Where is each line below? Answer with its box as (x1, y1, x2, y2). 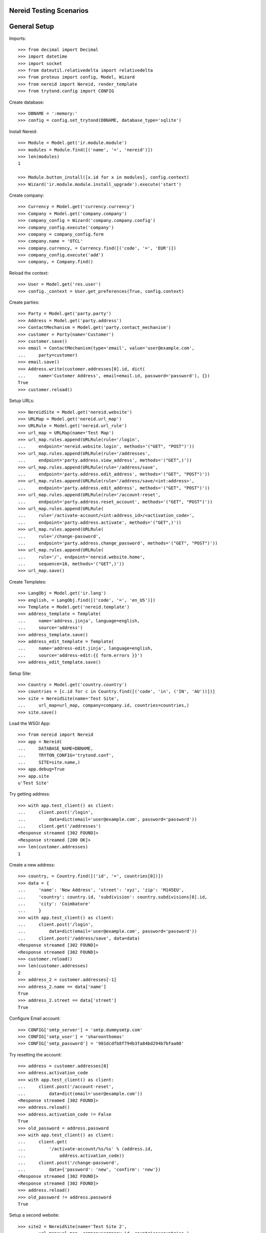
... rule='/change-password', (18, 533, 101, 539)
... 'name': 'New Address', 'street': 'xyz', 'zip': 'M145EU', (18, 887, 184, 893)
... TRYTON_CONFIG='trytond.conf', (18, 753, 114, 758)
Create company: (9, 192, 44, 198)
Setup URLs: (9, 398, 34, 404)
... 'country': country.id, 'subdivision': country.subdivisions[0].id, (18, 894, 208, 900)
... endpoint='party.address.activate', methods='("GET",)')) (18, 519, 182, 525)
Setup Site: (9, 670, 32, 676)
